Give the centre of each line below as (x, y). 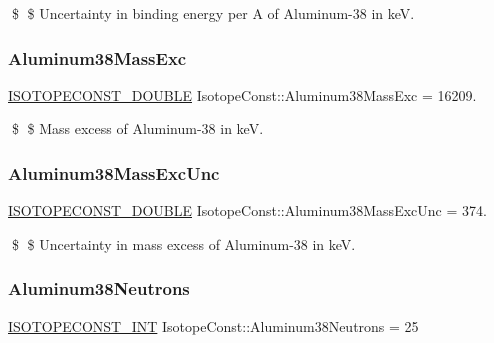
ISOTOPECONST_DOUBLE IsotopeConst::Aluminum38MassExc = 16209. (242, 94)
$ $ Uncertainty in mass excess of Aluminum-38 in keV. (183, 243)
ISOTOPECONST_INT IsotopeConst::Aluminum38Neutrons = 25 (213, 325)
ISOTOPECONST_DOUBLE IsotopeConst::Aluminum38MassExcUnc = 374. (247, 210)
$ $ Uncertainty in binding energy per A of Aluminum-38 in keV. (213, 13)
